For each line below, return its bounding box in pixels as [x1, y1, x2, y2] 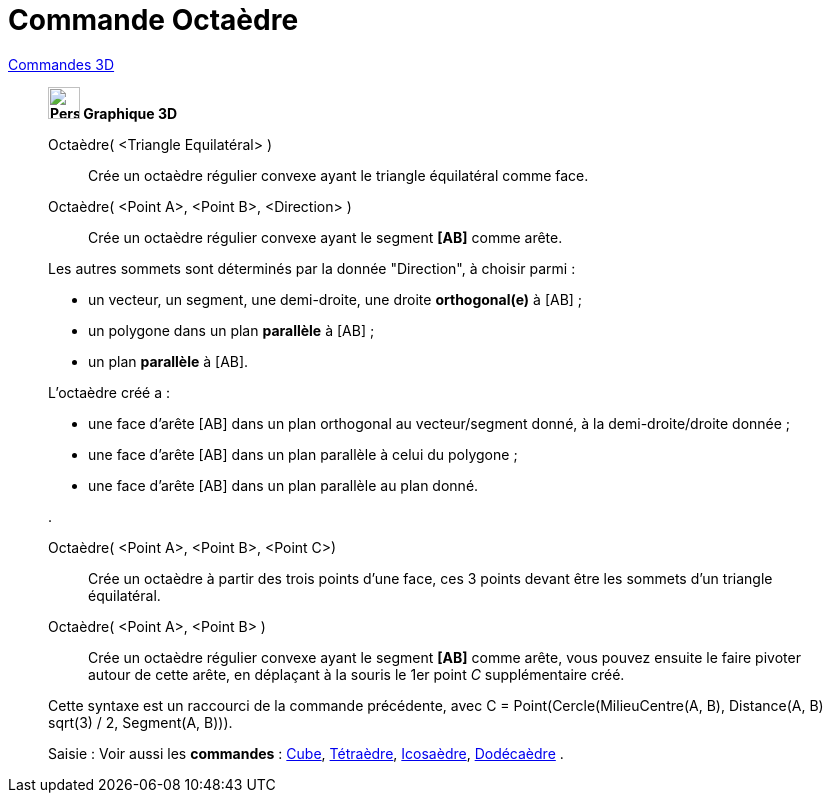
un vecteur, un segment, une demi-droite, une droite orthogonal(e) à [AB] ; [88, 290, 583, 308]
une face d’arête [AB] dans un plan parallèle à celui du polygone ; [88, 445, 518, 463]
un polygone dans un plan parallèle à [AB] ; [88, 321, 375, 339]
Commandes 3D [8, 55, 115, 73]
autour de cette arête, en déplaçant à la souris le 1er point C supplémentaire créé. [88, 665, 625, 683]
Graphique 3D [83, 104, 178, 122]
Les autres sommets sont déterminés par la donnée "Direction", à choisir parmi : [48, 259, 576, 277]
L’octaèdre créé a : [48, 383, 171, 401]
